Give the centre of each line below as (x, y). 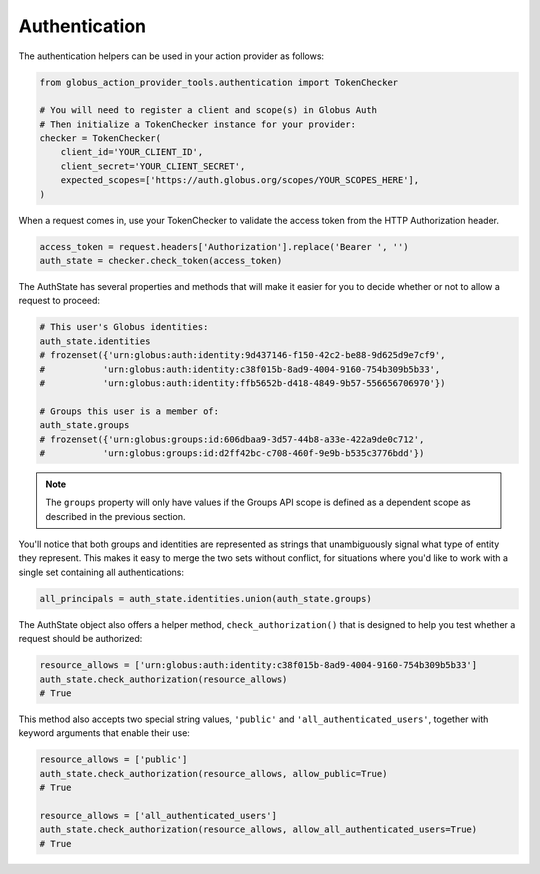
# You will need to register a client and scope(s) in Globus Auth (208, 110)
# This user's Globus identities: (124, 327)
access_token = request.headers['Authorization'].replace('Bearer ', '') (224, 246)
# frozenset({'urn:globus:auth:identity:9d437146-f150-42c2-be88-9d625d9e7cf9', (242, 355)
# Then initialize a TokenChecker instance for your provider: (198, 124)
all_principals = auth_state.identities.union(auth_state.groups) (205, 598)
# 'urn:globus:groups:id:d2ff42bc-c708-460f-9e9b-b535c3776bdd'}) (232, 453)
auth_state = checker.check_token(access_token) (161, 261)
